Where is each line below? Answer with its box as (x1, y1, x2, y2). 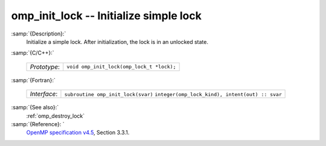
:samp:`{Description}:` (11, 30, 66, 37)
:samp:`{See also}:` (11, 104, 59, 111)
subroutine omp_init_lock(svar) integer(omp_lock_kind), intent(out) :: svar (64, 91, 282, 98)
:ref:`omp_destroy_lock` (26, 112, 85, 120)
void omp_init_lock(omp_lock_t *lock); (66, 64, 176, 70)
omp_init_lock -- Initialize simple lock (11, 9, 202, 22)
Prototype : (30, 62, 60, 71)
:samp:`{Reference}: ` (11, 120, 65, 127)
